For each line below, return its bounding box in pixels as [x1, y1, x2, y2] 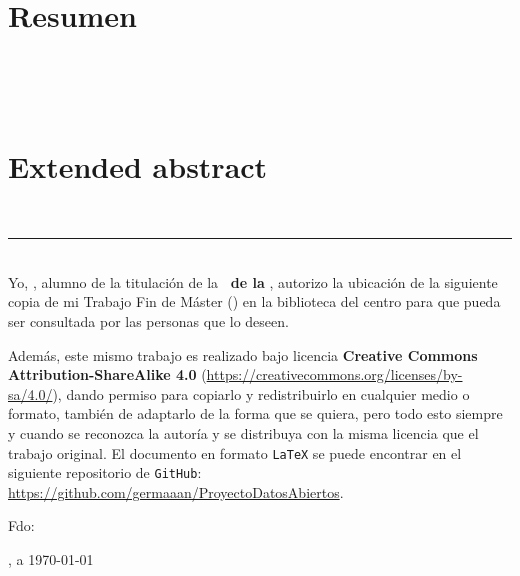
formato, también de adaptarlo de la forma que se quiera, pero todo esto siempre [8, 403, 503, 424]
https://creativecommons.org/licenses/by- [206, 364, 463, 385]
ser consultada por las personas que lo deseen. [8, 311, 289, 331]
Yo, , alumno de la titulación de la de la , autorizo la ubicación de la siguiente [8, 271, 498, 292]
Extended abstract [8, 145, 268, 186]
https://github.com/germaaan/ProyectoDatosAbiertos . [8, 481, 344, 502]
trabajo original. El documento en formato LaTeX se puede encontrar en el [8, 442, 462, 463]
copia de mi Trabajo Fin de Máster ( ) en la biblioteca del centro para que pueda [8, 291, 501, 312]
